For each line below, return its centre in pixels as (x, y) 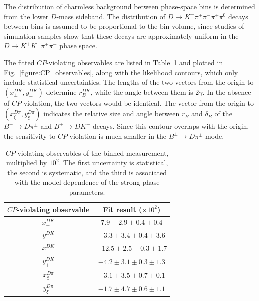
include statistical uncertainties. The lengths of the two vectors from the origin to (129, 82)
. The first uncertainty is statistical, (114, 163)
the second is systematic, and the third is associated (87, 172)
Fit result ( (123, 209)
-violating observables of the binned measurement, (92, 153)
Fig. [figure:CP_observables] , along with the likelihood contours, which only (121, 72)
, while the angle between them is (142, 92)
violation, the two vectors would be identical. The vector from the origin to (138, 103)
